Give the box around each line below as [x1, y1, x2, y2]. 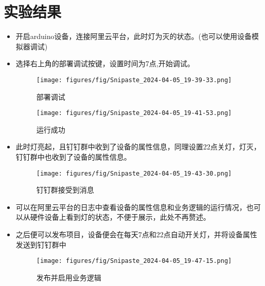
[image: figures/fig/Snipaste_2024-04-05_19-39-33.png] [36, 76, 232, 84]
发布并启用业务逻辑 [36, 272, 101, 282]
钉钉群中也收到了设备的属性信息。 [15, 151, 131, 162]
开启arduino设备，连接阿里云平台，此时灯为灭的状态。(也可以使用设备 [15, 31, 252, 42]
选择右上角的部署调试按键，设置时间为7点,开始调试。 [15, 58, 195, 69]
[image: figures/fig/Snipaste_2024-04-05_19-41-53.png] [36, 109, 232, 117]
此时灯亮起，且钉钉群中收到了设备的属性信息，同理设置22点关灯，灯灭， [15, 141, 261, 152]
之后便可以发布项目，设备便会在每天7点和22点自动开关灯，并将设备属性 [15, 229, 257, 240]
